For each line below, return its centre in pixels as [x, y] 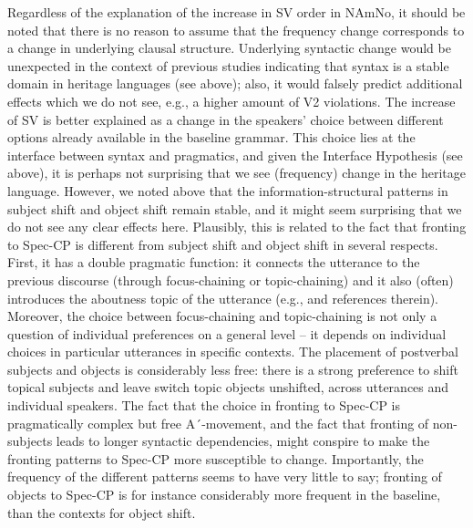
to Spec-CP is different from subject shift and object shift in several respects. [223, 244]
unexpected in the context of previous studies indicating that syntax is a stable [228, 65]
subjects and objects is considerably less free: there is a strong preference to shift [233, 369]
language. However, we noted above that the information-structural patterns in [228, 190]
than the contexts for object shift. [102, 512]
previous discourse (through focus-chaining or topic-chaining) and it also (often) [231, 280]
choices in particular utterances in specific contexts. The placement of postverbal [233, 352]
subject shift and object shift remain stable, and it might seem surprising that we [235, 208]
